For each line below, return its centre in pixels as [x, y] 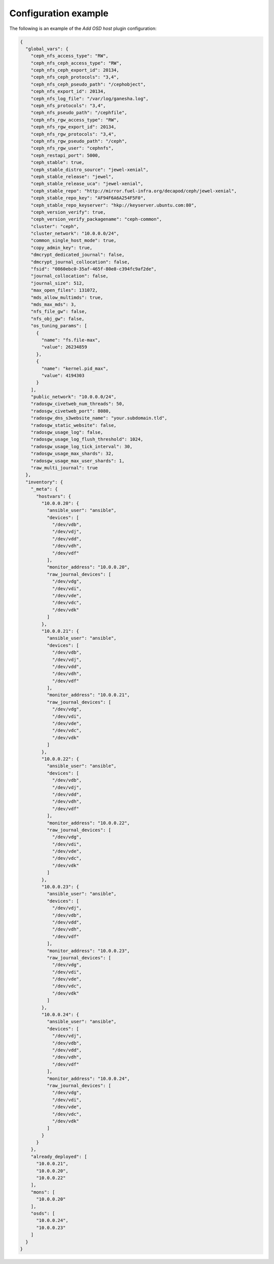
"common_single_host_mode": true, [74, 241]
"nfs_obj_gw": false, [58, 319]
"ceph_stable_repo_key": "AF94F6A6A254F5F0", [88, 198]
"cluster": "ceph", [55, 226]
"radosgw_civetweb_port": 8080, [71, 411]
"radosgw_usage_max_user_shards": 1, [78, 461]
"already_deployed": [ [59, 1156]
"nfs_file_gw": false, [59, 312]
